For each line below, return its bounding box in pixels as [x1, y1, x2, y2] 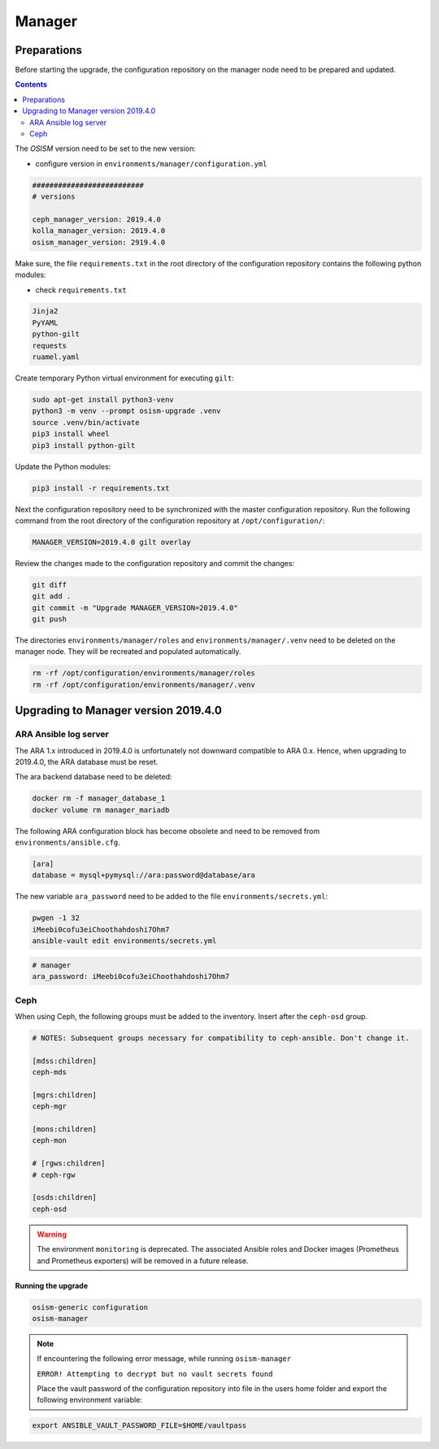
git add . [32, 591, 72, 601]
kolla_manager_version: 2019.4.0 [32, 226, 166, 235]
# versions [32, 192, 76, 201]
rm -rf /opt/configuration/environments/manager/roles [32, 669, 255, 678]
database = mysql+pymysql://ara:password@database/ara [32, 871, 255, 880]
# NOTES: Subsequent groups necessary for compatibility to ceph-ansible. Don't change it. [32, 1033, 410, 1043]
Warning [37, 1229, 67, 1239]
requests [32, 340, 67, 350]
